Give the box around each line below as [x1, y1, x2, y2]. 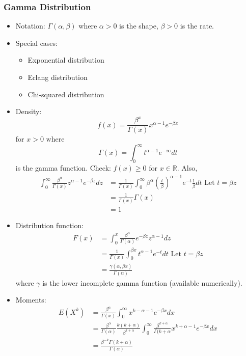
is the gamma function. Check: [15, 162, 111, 173]
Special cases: [15, 37, 58, 48]
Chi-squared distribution [28, 89, 104, 99]
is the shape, [119, 20, 158, 31]
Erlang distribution [28, 72, 88, 82]
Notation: [15, 20, 45, 31]
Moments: [15, 294, 46, 305]
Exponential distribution [28, 54, 104, 65]
